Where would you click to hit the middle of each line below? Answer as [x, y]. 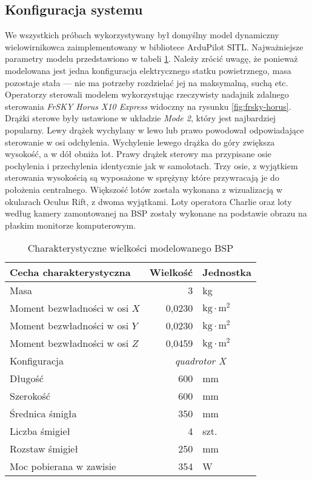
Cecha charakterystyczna [70, 272]
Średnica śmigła [43, 414]
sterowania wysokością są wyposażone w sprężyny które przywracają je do [142, 177]
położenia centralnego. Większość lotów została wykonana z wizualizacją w [144, 189]
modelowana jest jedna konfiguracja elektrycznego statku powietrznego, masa [148, 70]
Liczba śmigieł [40, 431]
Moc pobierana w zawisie [63, 466]
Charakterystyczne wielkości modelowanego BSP [131, 248]
